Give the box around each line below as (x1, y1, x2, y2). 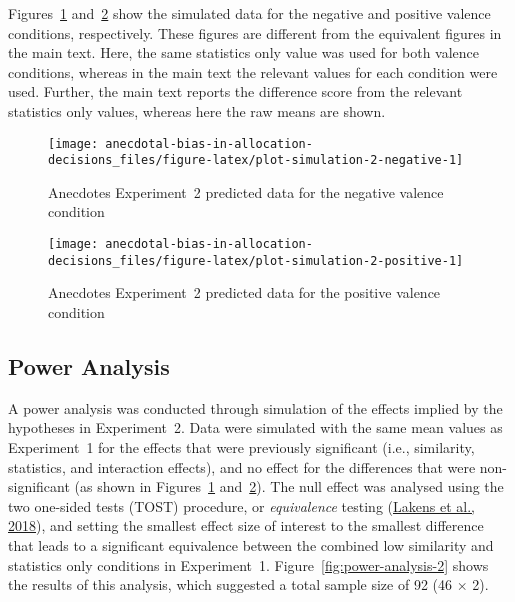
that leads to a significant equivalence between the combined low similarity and (8, 534, 494, 555)
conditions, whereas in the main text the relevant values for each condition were (8, 61, 498, 82)
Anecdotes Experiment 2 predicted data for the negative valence (48, 181, 444, 202)
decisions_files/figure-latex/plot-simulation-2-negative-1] (48, 153, 464, 168)
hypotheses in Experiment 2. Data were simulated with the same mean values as (8, 417, 503, 438)
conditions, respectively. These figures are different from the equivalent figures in (8, 22, 502, 43)
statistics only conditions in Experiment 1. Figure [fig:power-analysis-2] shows (8, 554, 489, 575)
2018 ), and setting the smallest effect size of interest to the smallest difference (8, 515, 484, 536)
